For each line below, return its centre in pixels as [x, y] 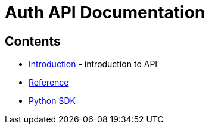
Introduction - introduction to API [93, 64]
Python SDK [52, 101]
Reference [49, 83]
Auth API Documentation [105, 12]
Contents [33, 41]
